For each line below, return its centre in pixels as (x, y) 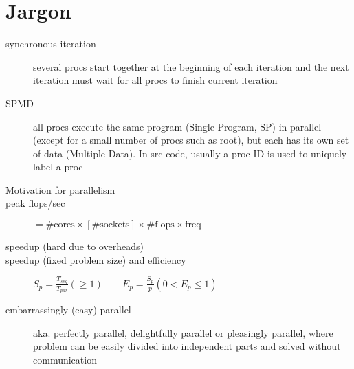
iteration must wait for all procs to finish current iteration (155, 80)
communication (65, 359)
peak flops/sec (35, 203)
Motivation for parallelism (60, 189)
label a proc (58, 167)
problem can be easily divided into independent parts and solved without (187, 346)
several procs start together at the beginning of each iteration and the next (191, 66)
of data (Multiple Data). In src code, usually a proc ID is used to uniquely (190, 153)
